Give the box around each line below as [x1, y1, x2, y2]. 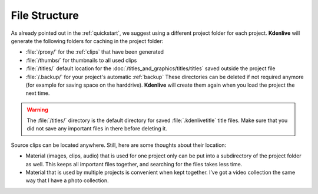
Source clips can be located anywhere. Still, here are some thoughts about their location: [11, 142, 227, 149]
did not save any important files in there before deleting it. [26, 125, 167, 132]
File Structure [11, 9, 79, 22]
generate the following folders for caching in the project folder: [11, 37, 164, 44]
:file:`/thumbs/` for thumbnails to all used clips [25, 57, 137, 64]
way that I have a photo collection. [25, 177, 109, 184]
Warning [26, 106, 48, 113]
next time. [25, 90, 50, 97]
